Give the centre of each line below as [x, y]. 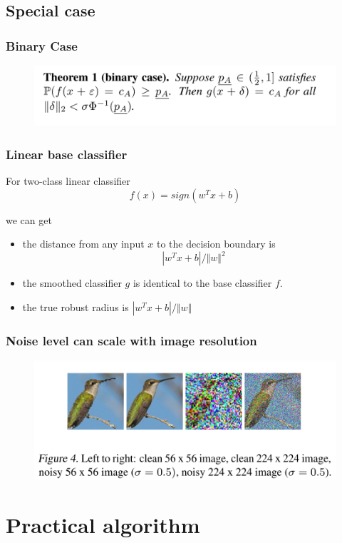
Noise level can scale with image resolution [131, 340]
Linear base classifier [67, 154]
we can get [29, 219]
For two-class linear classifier [68, 181]
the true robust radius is [76, 306]
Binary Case [42, 45]
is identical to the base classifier [202, 283]
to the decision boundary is [216, 244]
